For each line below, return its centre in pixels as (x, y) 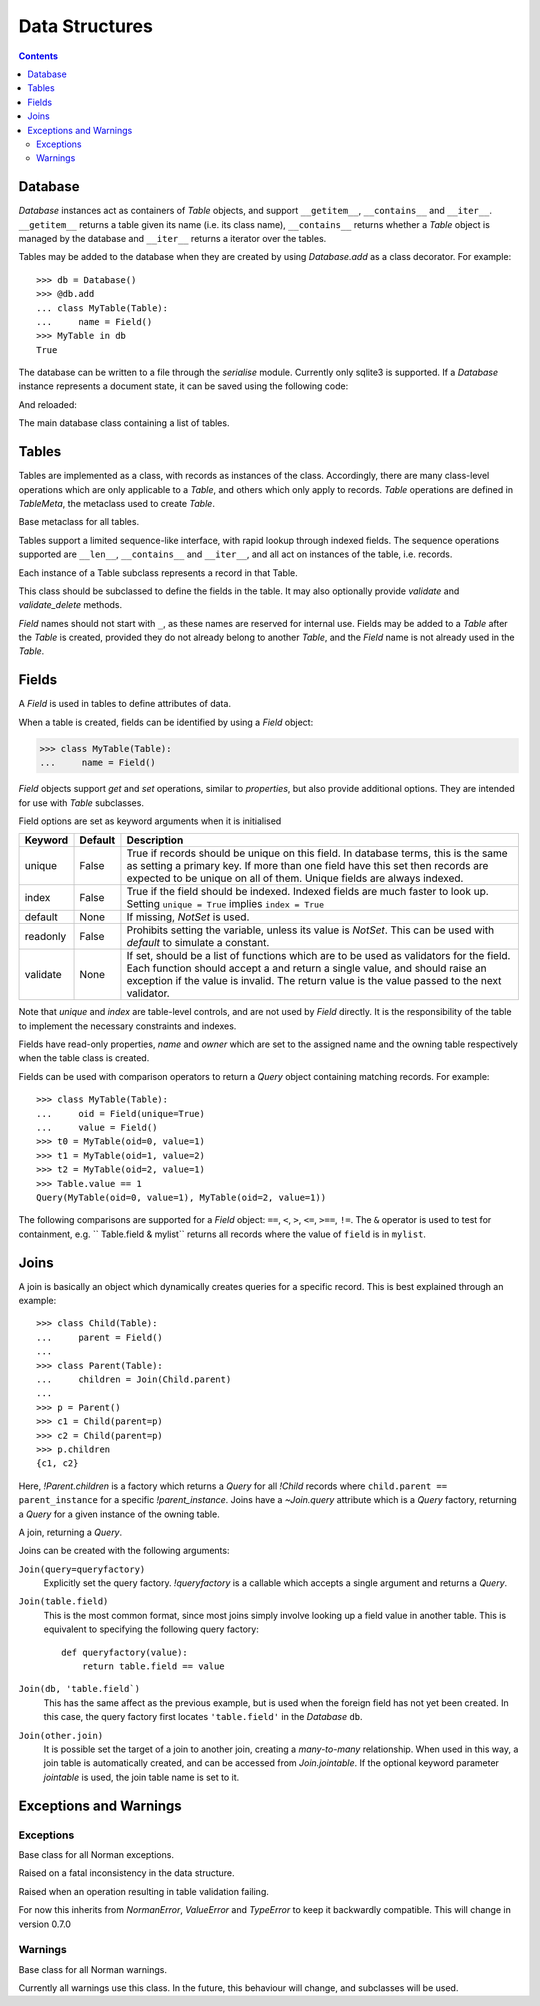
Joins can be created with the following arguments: (124, 1551)
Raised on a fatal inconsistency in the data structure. (126, 1873)
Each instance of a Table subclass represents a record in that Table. (158, 572)
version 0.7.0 (45, 1924)
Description (155, 840)
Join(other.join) (61, 1735)
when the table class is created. (84, 1058)
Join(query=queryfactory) (82, 1569)
